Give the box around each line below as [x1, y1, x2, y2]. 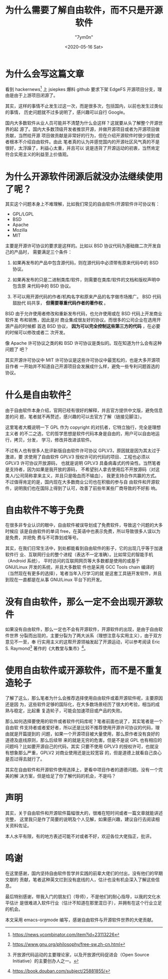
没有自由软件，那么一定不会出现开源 [5, 596, 154, 608]
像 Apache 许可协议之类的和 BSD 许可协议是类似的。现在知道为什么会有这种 [5, 340, 162, 346]
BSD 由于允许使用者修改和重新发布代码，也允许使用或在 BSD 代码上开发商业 [5, 311, 162, 317]
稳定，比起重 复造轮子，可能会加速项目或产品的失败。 [13, 708, 125, 714]
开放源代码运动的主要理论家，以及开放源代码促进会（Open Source [12, 951, 149, 957]
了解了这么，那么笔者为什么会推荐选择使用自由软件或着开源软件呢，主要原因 [5, 695, 163, 701]
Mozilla [12, 227, 27, 233]
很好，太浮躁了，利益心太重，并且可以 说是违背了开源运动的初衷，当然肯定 [5, 145, 160, 151]
